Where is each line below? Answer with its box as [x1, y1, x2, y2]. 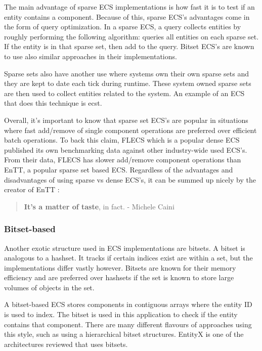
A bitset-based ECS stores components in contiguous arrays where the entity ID [4, 299, 252, 310]
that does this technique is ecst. [4, 98, 102, 108]
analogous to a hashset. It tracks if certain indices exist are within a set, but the [4, 252, 253, 263]
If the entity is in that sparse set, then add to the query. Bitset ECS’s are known [4, 41, 254, 52]
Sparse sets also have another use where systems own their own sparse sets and [4, 68, 249, 78]
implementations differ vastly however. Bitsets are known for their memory [4, 262, 236, 273]
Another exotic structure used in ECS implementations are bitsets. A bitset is [4, 242, 245, 253]
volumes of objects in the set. [4, 282, 95, 292]
